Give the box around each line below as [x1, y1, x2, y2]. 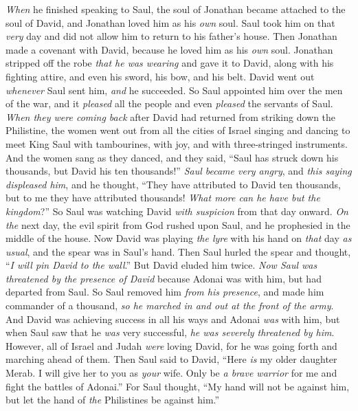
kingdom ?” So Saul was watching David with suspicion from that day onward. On [5, 203, 348, 218]
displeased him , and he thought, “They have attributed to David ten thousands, [5, 177, 341, 191]
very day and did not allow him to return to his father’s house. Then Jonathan [5, 29, 337, 43]
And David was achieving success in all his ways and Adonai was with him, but [5, 311, 340, 326]
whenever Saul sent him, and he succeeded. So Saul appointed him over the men [5, 82, 343, 97]
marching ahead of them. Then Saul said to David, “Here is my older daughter [5, 352, 337, 366]
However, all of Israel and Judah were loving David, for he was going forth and [5, 338, 337, 353]
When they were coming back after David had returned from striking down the [5, 109, 336, 124]
